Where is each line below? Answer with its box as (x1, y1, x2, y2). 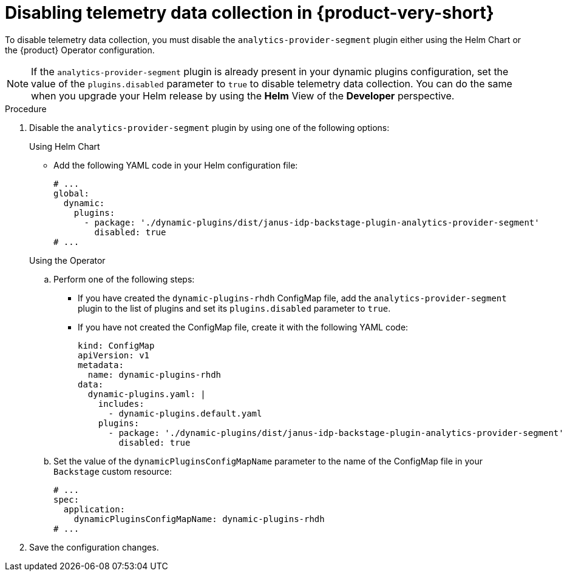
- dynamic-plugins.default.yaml (108, 408, 262, 418)
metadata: (78, 360, 124, 370)
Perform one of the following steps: (53, 273, 195, 284)
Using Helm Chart (29, 141, 100, 152)
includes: (98, 398, 144, 409)
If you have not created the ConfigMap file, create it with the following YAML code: (78, 321, 409, 332)
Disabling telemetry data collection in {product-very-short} (5, 2, 494, 23)
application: (63, 504, 126, 514)
